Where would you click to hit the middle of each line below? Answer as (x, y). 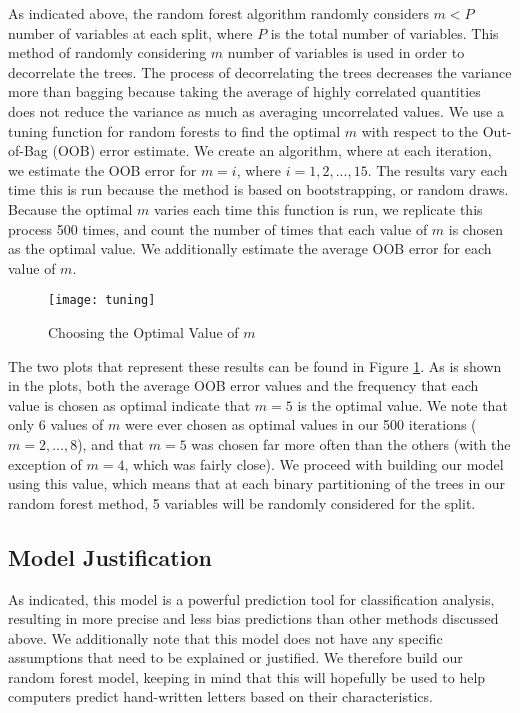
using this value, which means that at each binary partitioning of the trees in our (257, 483)
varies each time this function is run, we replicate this (318, 208)
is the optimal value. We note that (402, 404)
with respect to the (420, 130)
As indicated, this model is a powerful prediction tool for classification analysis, (251, 598)
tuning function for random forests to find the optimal (174, 130)
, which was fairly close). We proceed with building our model (314, 463)
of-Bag (28, 150)
